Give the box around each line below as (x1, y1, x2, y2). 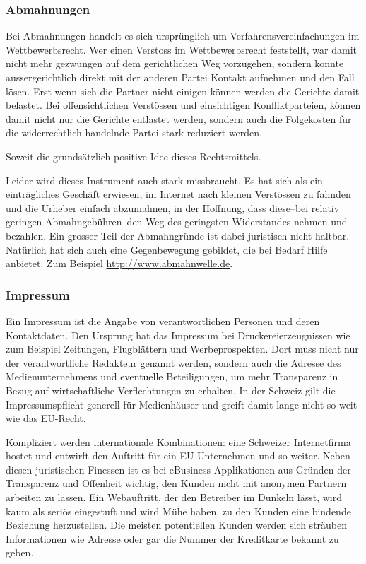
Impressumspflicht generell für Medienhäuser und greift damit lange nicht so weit (6, 396, 358, 411)
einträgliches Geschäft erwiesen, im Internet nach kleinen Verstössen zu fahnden (6, 187, 351, 201)
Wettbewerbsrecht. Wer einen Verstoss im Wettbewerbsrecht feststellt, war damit (6, 42, 357, 57)
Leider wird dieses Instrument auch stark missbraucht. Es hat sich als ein (6, 172, 323, 187)
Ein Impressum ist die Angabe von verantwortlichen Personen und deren (6, 313, 320, 328)
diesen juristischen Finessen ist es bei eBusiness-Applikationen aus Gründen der (6, 462, 351, 476)
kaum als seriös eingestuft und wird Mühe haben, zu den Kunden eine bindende (6, 503, 351, 518)
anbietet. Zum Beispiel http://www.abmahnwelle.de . (6, 256, 233, 271)
